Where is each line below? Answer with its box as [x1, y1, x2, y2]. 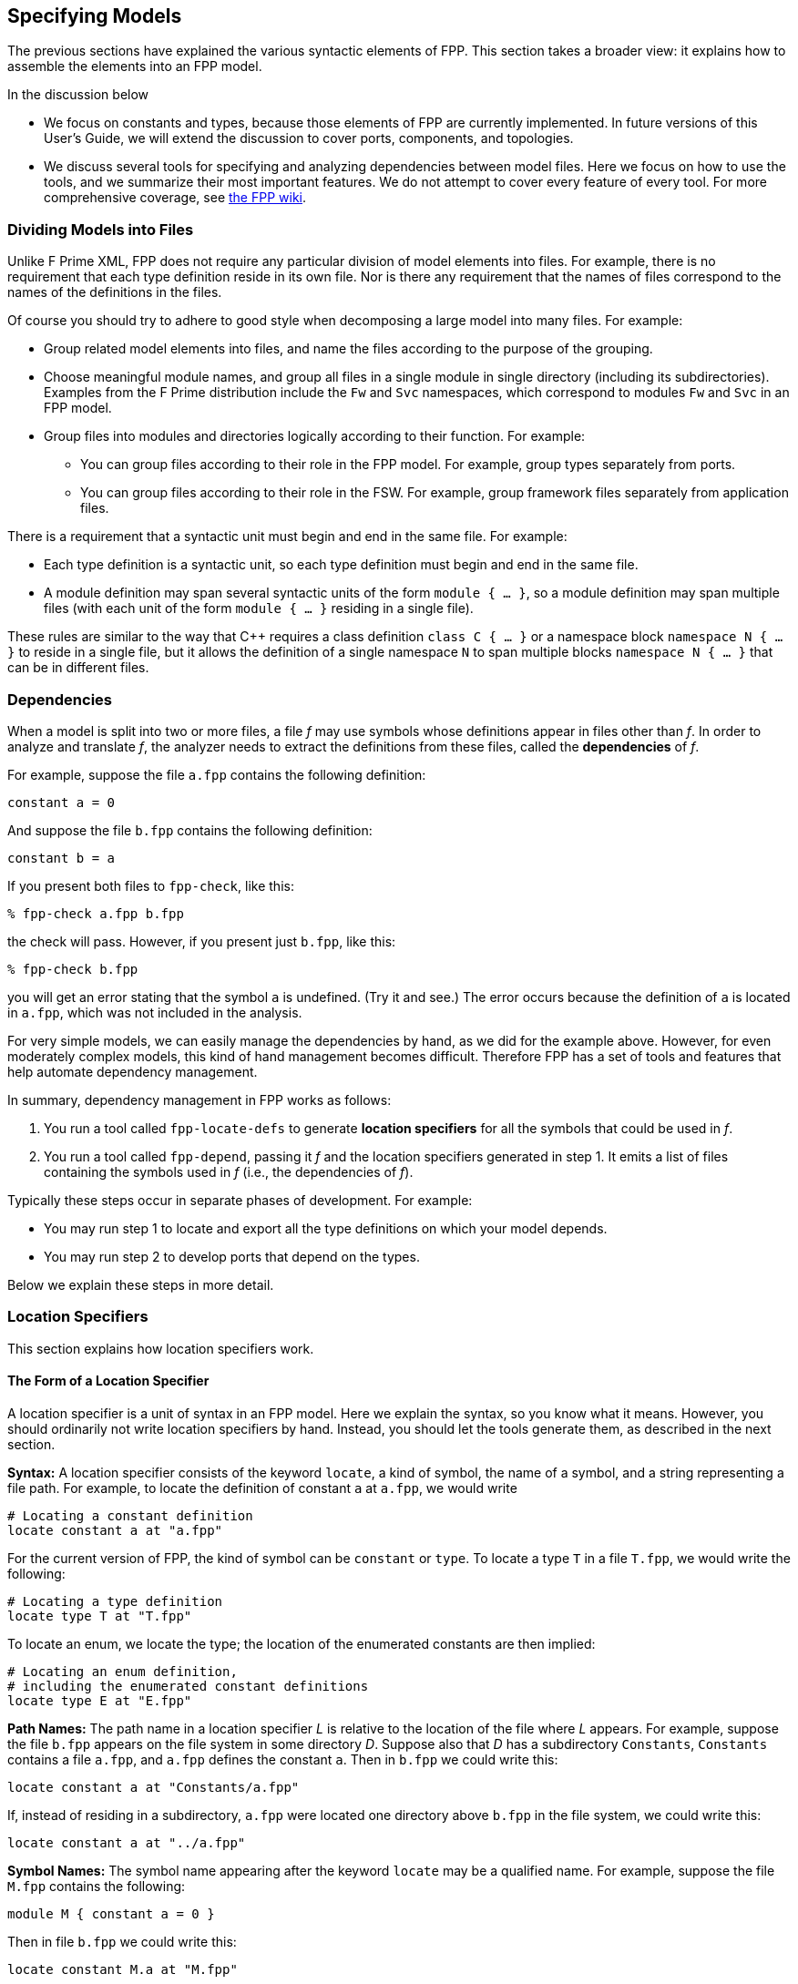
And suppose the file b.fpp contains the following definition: [7, 822, 373, 838]
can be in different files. [7, 660, 149, 676]
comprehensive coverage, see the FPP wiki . [44, 189, 307, 206]
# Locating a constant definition [7, 1508, 253, 1523]
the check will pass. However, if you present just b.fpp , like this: [7, 933, 396, 949]
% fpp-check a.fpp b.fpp [7, 905, 184, 921]
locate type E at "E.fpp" [7, 1693, 192, 1708]
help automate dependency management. [7, 1063, 258, 1079]
